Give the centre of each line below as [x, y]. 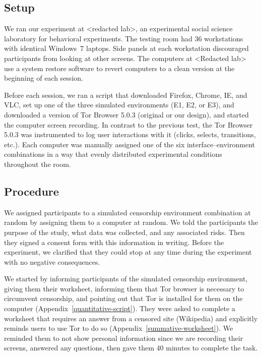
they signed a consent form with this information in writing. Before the [114, 242]
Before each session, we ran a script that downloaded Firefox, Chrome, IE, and [126, 95]
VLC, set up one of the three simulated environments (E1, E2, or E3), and [119, 105]
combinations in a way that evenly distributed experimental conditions [113, 154]
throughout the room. [38, 164]
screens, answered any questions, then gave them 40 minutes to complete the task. [131, 348]
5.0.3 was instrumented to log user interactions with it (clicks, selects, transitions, [130, 134]
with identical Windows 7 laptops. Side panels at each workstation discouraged [126, 48]
